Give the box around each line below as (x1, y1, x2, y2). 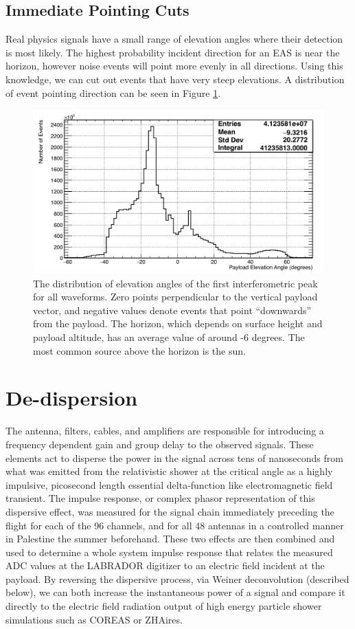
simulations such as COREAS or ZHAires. (5, 612, 183, 626)
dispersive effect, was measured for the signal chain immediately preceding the (5, 504, 334, 518)
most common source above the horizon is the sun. (33, 343, 246, 357)
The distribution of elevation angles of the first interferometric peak (33, 276, 318, 290)
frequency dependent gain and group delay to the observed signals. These (5, 437, 314, 451)
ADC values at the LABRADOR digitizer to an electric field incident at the (5, 558, 325, 573)
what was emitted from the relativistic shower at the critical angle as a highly (5, 464, 333, 478)
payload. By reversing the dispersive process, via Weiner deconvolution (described (5, 571, 350, 586)
